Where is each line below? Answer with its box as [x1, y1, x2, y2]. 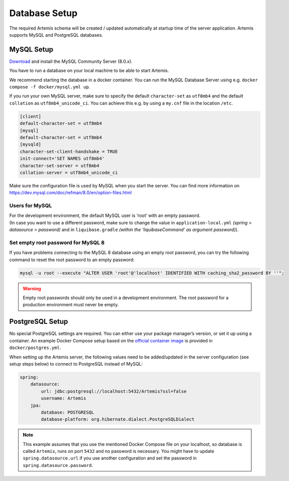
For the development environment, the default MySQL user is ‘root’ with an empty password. [9, 212, 201, 218]
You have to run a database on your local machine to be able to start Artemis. [9, 68, 169, 74]
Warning [23, 285, 41, 291]
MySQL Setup [9, 45, 54, 54]
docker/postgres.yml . [9, 344, 61, 351]
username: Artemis [41, 396, 86, 401]
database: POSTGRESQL [41, 409, 94, 415]
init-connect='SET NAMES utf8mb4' [20, 156, 105, 162]
